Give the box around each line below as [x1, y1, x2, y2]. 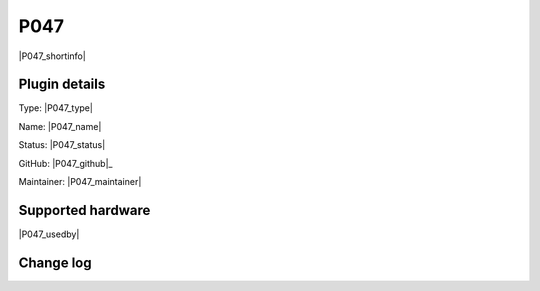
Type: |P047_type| [18, 102, 94, 114]
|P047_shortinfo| [18, 50, 87, 62]
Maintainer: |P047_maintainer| [18, 176, 142, 188]
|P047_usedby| [18, 228, 80, 240]
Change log [18, 254, 92, 271]
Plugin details [18, 76, 106, 93]
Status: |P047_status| [18, 139, 106, 151]
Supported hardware [18, 201, 151, 219]
